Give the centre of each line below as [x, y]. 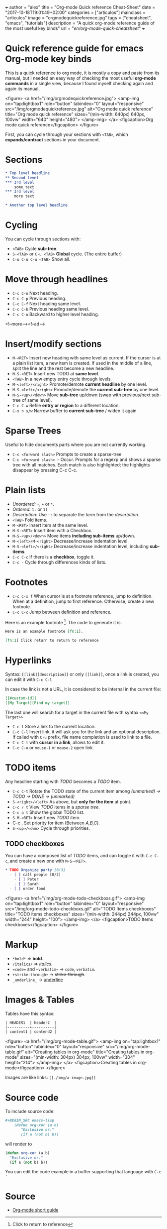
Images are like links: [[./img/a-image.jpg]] [50, 1078]
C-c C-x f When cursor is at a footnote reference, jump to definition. [82, 596]
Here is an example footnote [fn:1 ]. [44, 632]
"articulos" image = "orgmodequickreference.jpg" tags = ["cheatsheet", [79, 18]
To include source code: [30, 1112]
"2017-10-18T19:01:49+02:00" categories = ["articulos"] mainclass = [75, 12]
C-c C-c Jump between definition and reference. [62, 612]
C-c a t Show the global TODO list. [48, 812]
